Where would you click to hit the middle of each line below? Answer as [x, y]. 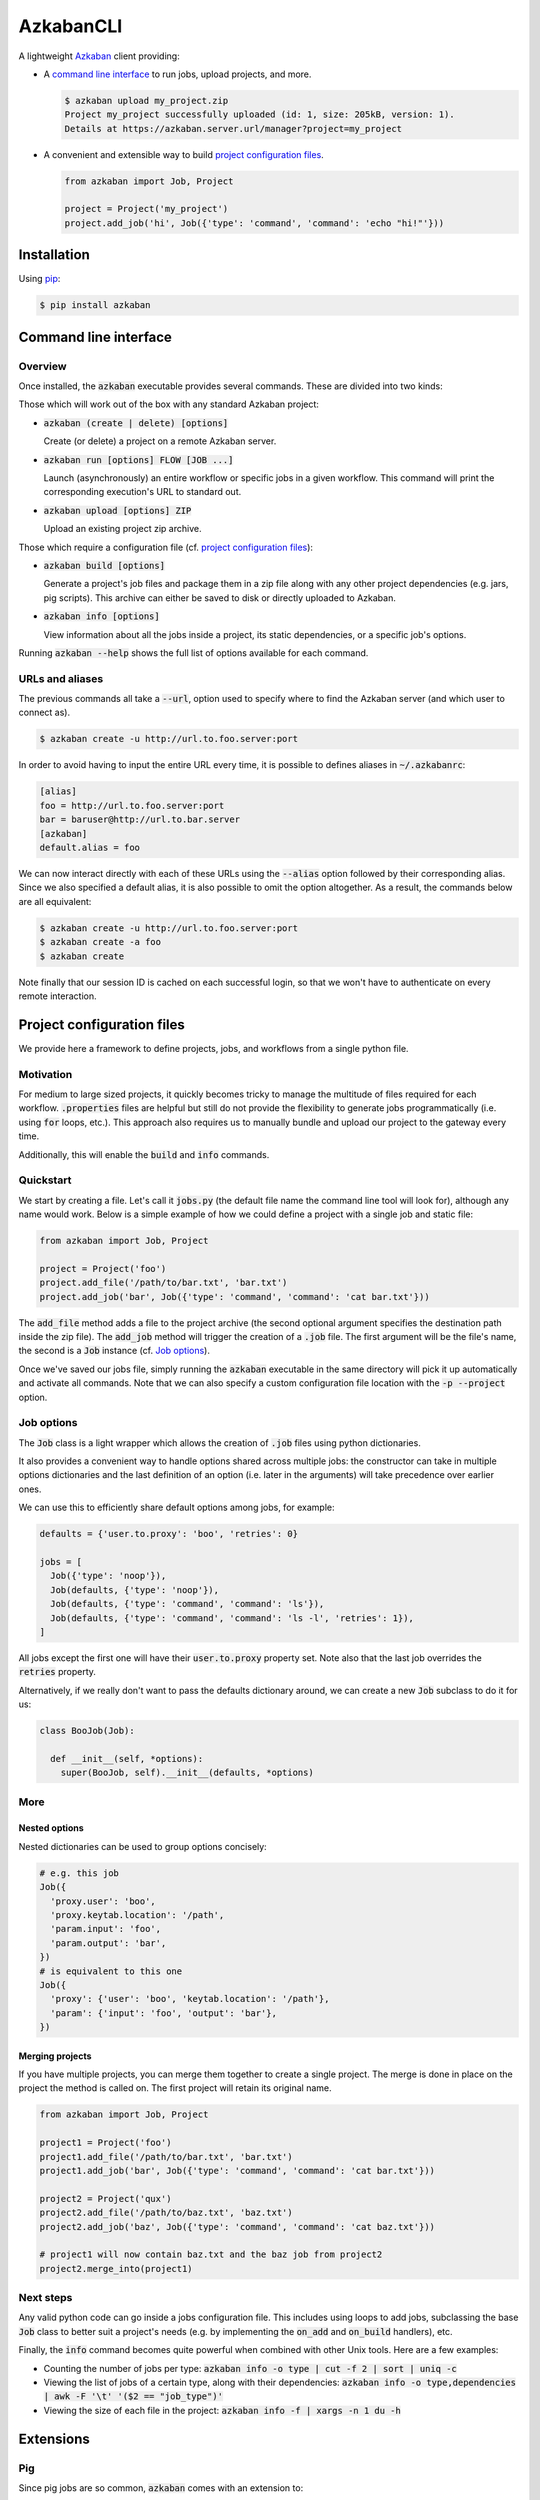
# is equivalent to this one [111, 1971]
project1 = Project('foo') [105, 2143]
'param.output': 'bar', [108, 1943]
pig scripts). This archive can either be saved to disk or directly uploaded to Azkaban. [220, 597]
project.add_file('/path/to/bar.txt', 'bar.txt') [163, 1283]
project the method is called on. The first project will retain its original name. [175, 2088]
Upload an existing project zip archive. [122, 529]
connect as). [44, 712]
